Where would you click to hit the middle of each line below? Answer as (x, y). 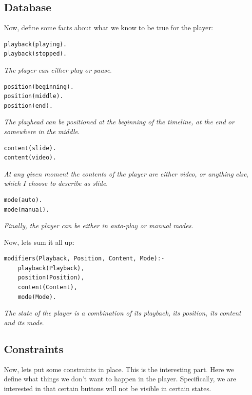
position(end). (29, 106)
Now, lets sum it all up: (39, 242)
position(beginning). (39, 87)
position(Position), (51, 278)
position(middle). (34, 96)
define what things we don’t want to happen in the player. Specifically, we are (120, 379)
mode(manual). (27, 209)
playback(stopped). (35, 54)
